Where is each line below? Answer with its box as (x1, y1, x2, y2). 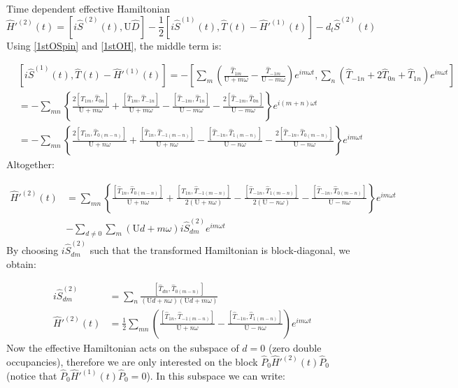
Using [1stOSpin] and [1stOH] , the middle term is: (6, 38, 222, 52)
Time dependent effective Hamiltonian (6, 1, 171, 15)
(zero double (268, 340, 322, 355)
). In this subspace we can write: (146, 368, 285, 382)
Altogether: (6, 157, 55, 172)
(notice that (6, 368, 57, 382)
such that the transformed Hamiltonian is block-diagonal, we (90, 243, 350, 258)
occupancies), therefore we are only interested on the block (6, 354, 258, 368)
